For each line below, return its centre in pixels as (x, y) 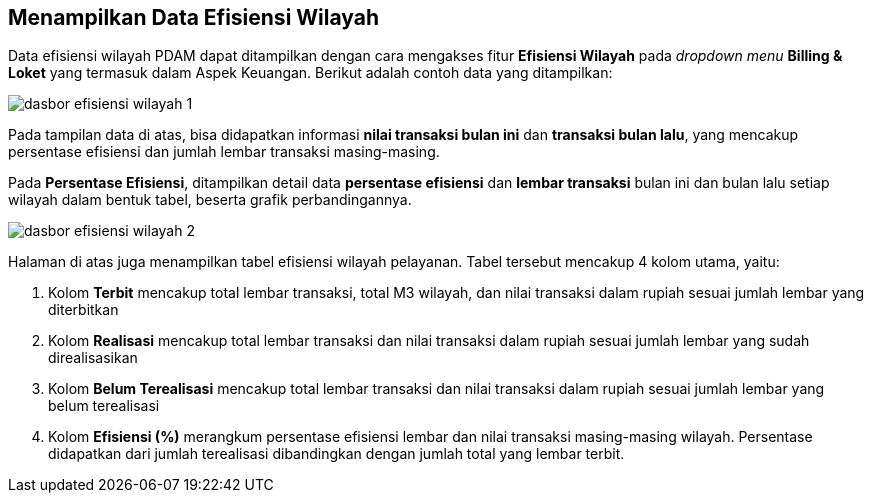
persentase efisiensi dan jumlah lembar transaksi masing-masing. (224, 152)
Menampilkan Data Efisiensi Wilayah (194, 17)
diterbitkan (83, 310)
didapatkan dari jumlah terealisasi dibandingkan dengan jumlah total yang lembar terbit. (336, 454)
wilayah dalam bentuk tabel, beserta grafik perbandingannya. (210, 200)
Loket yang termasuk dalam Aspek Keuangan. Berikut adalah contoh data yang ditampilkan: (310, 73)
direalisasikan (93, 358)
